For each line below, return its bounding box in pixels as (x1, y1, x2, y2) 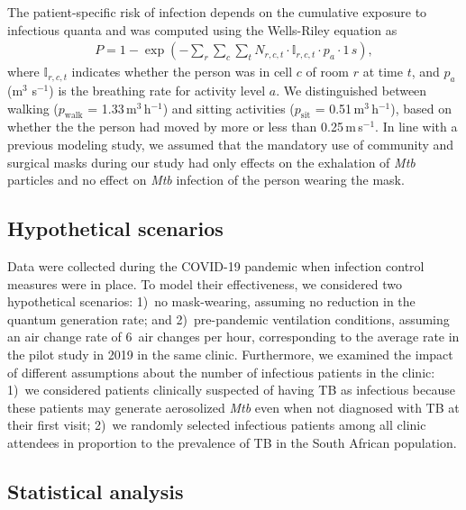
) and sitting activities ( (162, 98, 295, 117)
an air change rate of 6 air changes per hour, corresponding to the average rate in (7, 327, 460, 346)
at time (362, 62, 403, 81)
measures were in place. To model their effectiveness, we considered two (7, 274, 402, 293)
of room (306, 62, 350, 81)
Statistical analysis (7, 477, 184, 505)
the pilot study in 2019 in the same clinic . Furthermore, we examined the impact (7, 344, 453, 363)
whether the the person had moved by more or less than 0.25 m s (7, 117, 363, 136)
